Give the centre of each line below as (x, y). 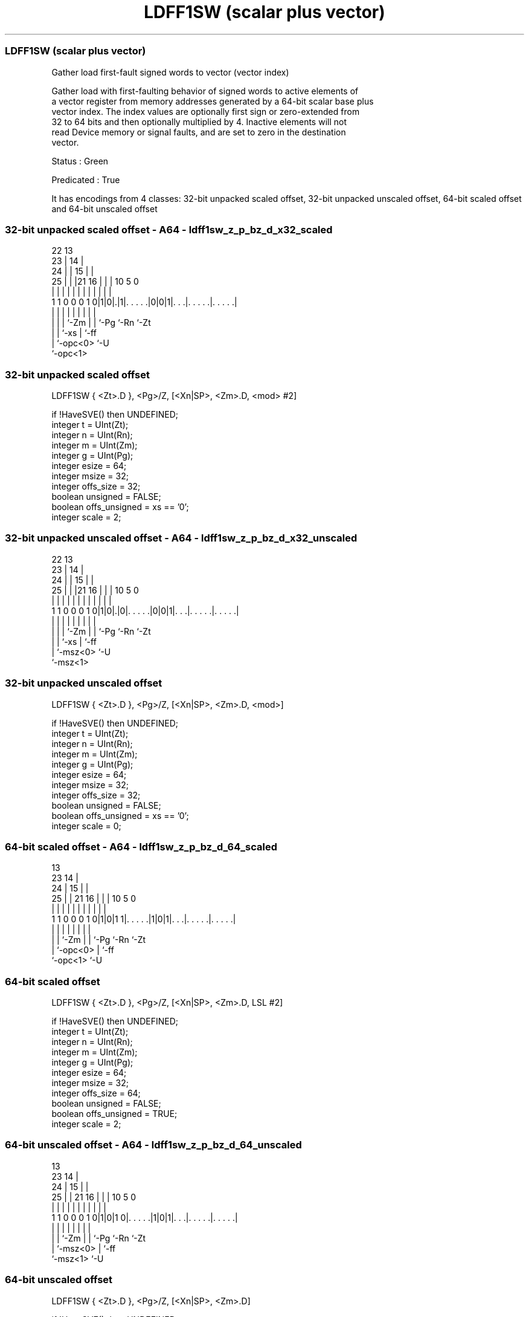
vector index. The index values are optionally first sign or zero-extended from (206, 111)
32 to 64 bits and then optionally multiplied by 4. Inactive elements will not (199, 121)
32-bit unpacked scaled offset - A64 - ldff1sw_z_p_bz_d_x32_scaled (169, 229)
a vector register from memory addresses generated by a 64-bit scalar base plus (213, 101)
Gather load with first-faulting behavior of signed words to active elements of (205, 91)
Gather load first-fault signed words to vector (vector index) (170, 72)
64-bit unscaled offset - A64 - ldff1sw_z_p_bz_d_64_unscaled (153, 1145)
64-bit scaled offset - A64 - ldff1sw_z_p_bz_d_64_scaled (141, 846)
